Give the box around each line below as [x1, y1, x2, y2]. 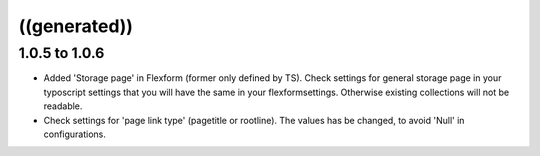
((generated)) [18, 15, 134, 37]
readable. [43, 100, 83, 112]
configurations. [43, 128, 107, 140]
